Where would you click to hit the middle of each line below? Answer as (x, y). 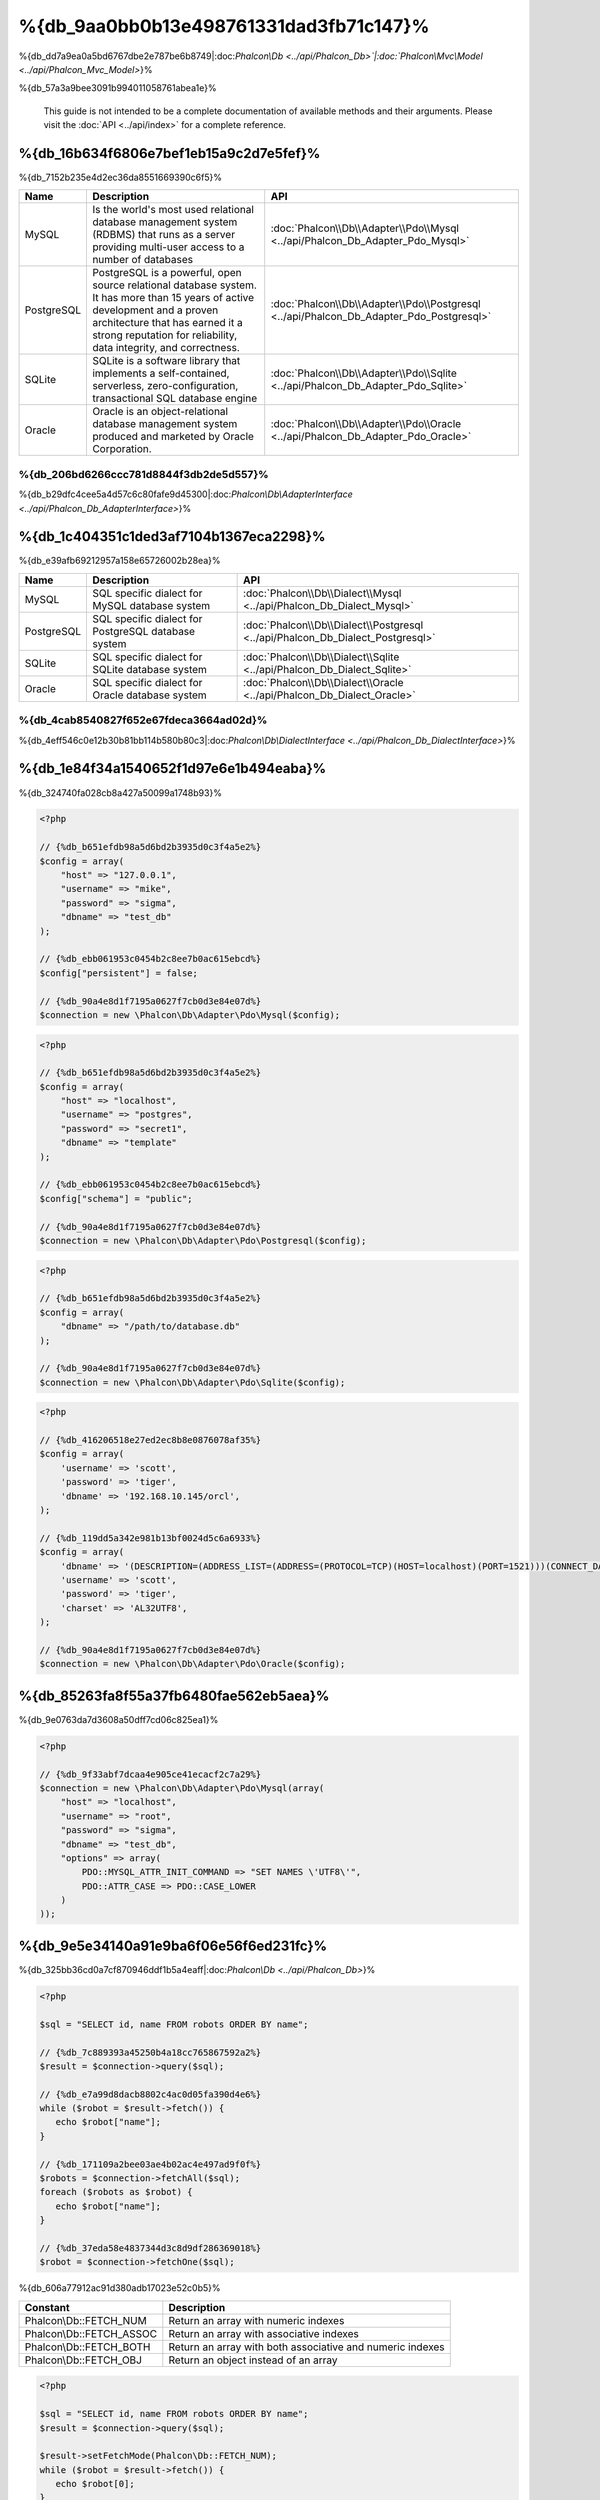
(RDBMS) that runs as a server (163, 235)
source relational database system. (174, 285)
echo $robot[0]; (95, 2484)
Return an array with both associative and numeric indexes (306, 2347)
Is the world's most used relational (173, 210)
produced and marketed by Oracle (173, 437)
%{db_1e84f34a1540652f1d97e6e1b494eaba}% (172, 768)
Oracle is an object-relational (160, 412)
